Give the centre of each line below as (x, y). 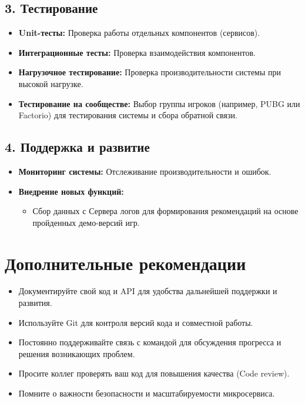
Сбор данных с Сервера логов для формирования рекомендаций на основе (165, 211)
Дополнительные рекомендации (125, 263)
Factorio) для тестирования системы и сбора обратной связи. (128, 115)
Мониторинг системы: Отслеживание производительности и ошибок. (145, 171)
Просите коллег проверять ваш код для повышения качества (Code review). (154, 373)
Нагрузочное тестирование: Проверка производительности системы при (150, 72)
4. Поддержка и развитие (77, 147)
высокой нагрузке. (51, 83)
